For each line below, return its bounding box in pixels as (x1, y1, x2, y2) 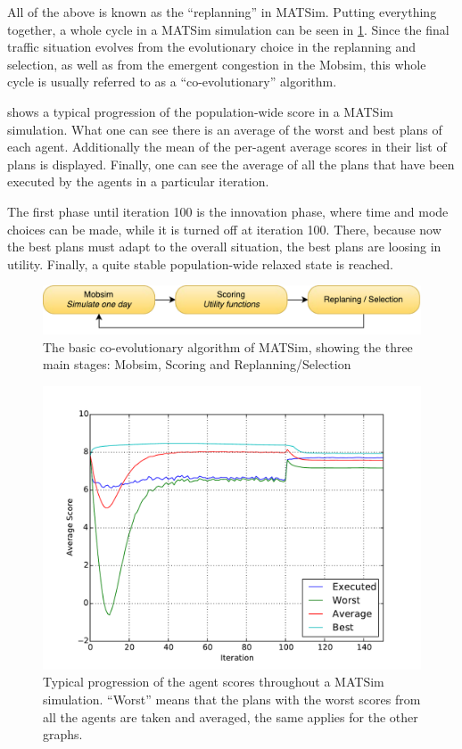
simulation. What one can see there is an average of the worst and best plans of (7, 119, 442, 138)
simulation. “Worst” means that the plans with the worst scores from (43, 689, 421, 708)
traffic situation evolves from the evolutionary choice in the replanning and (7, 37, 417, 56)
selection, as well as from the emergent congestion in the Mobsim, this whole (7, 54, 426, 73)
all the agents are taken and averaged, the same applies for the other (43, 707, 418, 726)
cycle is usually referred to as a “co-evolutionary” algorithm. (7, 72, 337, 91)
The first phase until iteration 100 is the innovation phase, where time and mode (7, 202, 449, 220)
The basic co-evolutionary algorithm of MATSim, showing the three (43, 337, 413, 356)
